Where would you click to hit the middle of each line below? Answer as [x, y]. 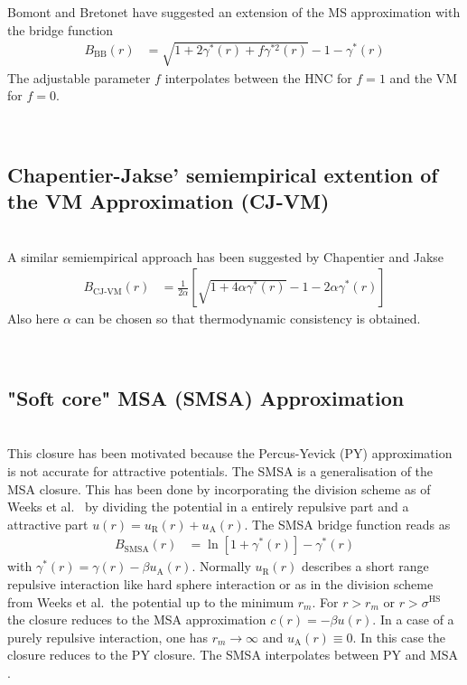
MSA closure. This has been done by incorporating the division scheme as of [219, 488]
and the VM [424, 77]
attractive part [48, 524]
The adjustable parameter [79, 77]
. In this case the [399, 637]
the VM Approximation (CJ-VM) [168, 201]
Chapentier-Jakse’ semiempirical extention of [223, 174]
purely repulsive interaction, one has [107, 637]
